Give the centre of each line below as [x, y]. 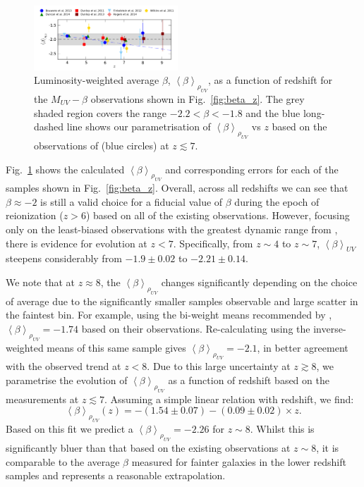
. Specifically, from [213, 243]
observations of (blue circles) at [102, 145]
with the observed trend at [63, 366]
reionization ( [35, 215]
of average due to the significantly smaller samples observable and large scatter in [182, 301]
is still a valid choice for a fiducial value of [132, 201]
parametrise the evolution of [67, 380]
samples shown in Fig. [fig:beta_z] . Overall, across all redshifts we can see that [177, 188]
